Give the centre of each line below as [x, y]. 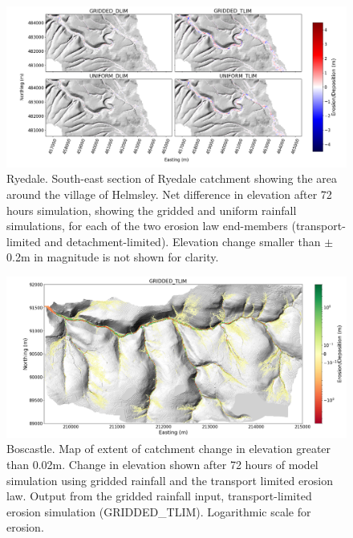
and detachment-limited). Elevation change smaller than [183, 241]
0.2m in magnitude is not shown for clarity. [113, 257]
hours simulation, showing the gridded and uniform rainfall [152, 210]
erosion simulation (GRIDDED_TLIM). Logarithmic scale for [159, 511]
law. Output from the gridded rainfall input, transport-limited [159, 496]
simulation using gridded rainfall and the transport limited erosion [170, 480]
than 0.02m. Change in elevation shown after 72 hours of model [162, 464]
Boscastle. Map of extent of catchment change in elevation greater [169, 449]
